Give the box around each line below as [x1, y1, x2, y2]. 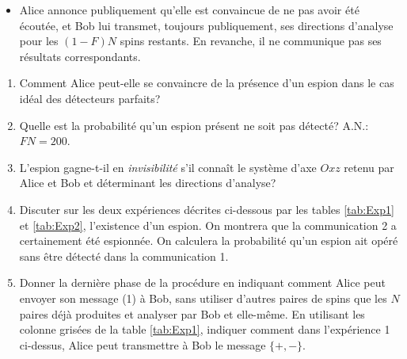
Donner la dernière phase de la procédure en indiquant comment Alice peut [19, 274, 386, 291]
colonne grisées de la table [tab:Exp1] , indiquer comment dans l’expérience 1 [19, 321, 390, 338]
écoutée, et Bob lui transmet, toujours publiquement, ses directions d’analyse [19, 17, 394, 33]
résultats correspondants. [19, 48, 141, 64]
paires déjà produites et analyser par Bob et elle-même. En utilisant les [19, 305, 365, 322]
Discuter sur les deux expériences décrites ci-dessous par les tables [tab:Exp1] [19, 201, 394, 217]
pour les [19, 32, 59, 49]
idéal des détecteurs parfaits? [19, 90, 161, 106]
